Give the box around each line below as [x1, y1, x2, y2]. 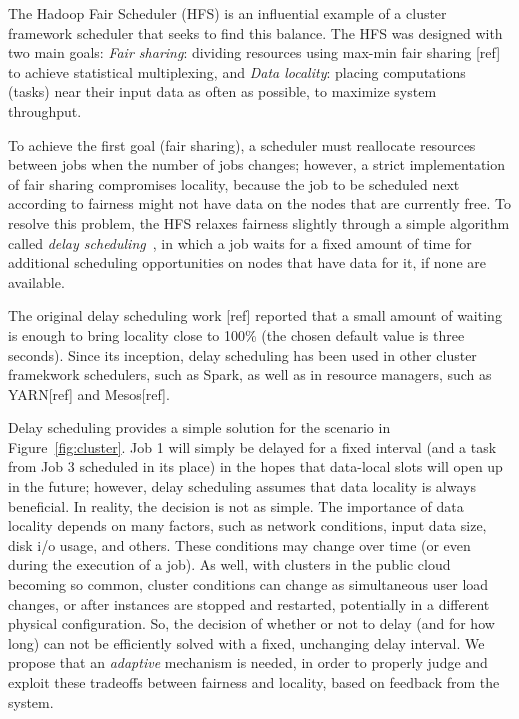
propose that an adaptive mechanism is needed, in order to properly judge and [8, 652, 488, 673]
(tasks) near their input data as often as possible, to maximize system [8, 81, 437, 102]
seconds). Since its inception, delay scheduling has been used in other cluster [8, 344, 477, 365]
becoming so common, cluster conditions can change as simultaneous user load [8, 574, 489, 595]
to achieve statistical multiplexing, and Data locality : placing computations [8, 61, 466, 82]
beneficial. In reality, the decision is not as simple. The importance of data [8, 495, 464, 516]
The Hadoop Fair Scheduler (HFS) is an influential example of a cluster [8, 3, 447, 23]
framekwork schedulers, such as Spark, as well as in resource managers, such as [8, 364, 492, 385]
